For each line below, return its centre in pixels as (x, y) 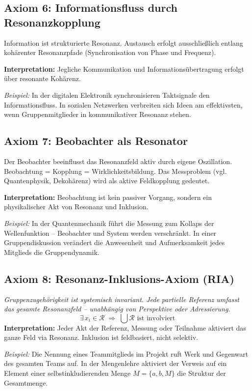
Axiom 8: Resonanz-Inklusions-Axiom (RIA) (119, 278)
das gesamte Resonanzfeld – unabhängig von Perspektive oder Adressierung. (117, 309)
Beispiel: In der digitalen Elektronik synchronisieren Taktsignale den (107, 95)
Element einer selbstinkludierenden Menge (67, 373)
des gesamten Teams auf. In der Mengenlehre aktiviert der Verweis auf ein (115, 363)
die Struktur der (202, 373)
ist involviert (156, 318)
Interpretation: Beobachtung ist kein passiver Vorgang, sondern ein (108, 197)
